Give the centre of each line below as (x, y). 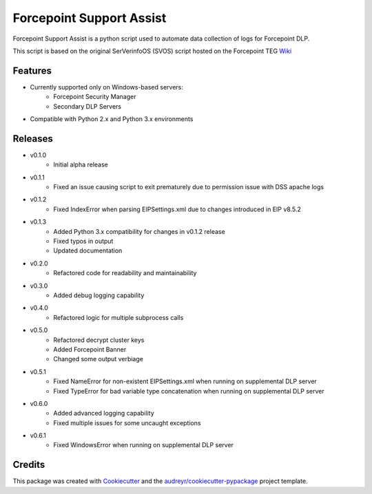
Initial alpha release (81, 164)
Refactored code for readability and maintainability (125, 273)
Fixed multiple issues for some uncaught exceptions (127, 422)
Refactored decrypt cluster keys (99, 340)
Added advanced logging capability (104, 414)
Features (32, 71)
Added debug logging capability (99, 295)
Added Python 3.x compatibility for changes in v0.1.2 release (139, 231)
